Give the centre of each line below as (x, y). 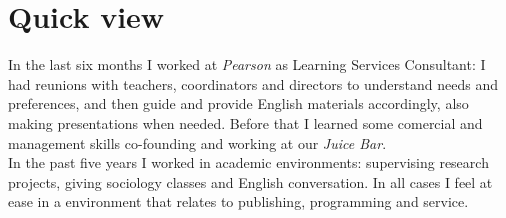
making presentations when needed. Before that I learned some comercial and (245, 122)
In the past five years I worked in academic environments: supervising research (248, 162)
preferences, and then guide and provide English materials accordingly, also (238, 103)
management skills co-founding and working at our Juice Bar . (197, 142)
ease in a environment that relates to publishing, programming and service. (238, 201)
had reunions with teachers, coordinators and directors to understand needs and (253, 83)
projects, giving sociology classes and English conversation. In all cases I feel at (250, 181)
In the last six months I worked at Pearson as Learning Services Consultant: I (247, 64)
